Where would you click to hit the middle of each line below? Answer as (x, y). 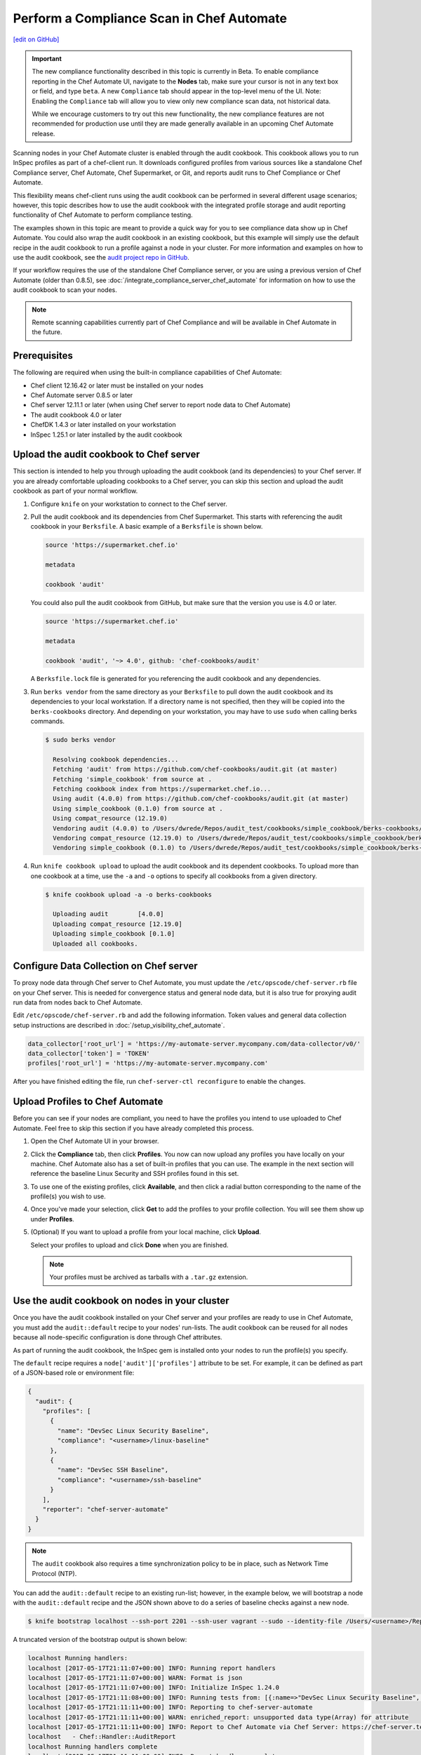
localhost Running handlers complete (93, 1747)
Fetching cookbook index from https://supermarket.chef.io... (162, 789)
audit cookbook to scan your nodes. (65, 290)
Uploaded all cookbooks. (95, 943)
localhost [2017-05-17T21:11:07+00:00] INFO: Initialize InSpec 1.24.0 (154, 1688)
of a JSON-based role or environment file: (74, 1373)
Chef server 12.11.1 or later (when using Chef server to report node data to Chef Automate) (161, 405)
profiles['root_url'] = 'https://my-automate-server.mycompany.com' (148, 1063)
